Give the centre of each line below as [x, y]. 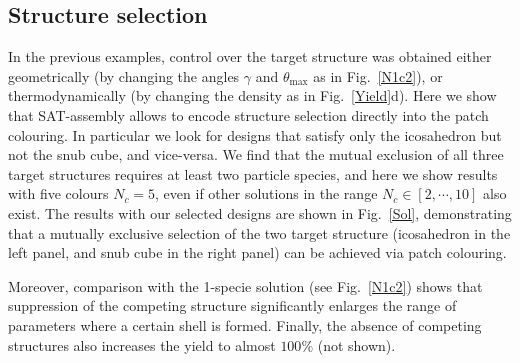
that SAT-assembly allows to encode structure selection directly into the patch [248, 114]
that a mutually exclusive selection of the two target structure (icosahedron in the [259, 232]
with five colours [58, 193]
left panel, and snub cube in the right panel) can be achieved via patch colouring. [257, 252]
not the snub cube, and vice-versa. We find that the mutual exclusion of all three [256, 154]
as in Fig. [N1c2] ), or [378, 75]
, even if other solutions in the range [266, 193]
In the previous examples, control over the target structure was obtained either [250, 56]
